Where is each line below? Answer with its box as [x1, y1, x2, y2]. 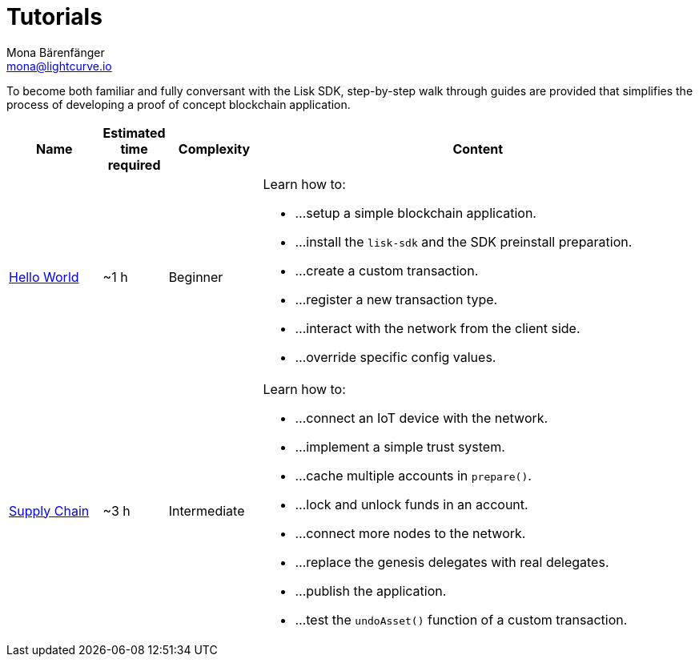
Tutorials [6, 3, 102, 30]
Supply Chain [9, 502, 90, 519]
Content [452, 140, 504, 157]
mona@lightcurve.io [6, 58, 112, 73]
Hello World [9, 268, 79, 285]
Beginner [168, 268, 223, 285]
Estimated [102, 124, 166, 141]
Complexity [178, 140, 251, 157]
